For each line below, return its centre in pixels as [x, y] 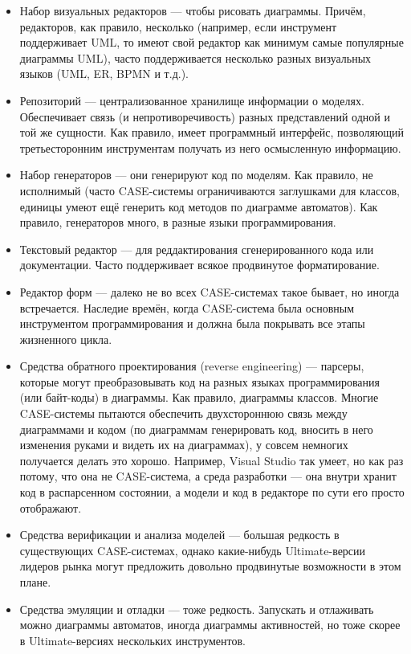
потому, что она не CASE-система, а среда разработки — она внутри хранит [208, 476]
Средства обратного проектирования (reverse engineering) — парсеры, [192, 366]
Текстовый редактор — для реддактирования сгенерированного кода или [197, 249]
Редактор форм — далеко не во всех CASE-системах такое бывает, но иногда [210, 291]
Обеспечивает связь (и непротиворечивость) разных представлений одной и [205, 116]
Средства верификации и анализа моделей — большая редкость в [179, 535]
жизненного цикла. [66, 339]
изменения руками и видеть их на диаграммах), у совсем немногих [184, 445]
